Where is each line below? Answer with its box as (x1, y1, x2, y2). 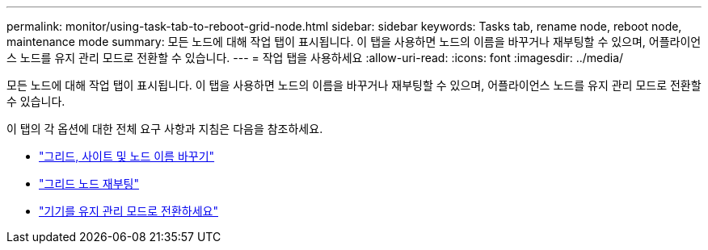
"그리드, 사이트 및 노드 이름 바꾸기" (39, 149, 215, 163)
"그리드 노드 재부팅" (39, 177, 139, 190)
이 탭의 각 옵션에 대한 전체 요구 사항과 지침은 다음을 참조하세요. (6, 122, 323, 135)
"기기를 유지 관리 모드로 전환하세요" (39, 204, 218, 218)
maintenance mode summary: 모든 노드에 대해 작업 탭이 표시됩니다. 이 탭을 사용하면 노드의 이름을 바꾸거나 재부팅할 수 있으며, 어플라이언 (6, 35, 702, 48)
